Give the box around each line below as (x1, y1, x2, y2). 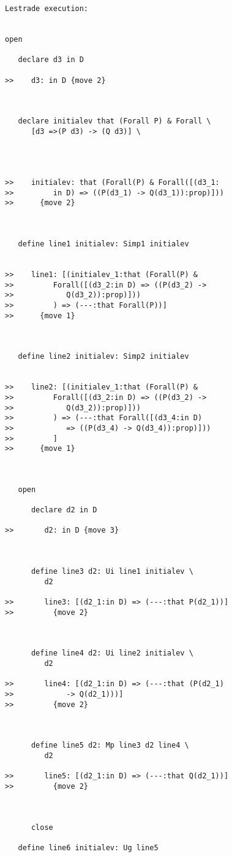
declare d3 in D (18, 55, 84, 65)
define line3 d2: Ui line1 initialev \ (31, 567, 193, 576)
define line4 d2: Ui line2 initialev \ (31, 649, 193, 658)
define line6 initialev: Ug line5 (18, 843, 159, 852)
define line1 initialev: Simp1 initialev (18, 240, 189, 249)
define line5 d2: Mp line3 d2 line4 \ (31, 741, 189, 750)
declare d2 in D (31, 506, 97, 515)
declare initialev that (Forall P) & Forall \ (18, 117, 211, 126)
